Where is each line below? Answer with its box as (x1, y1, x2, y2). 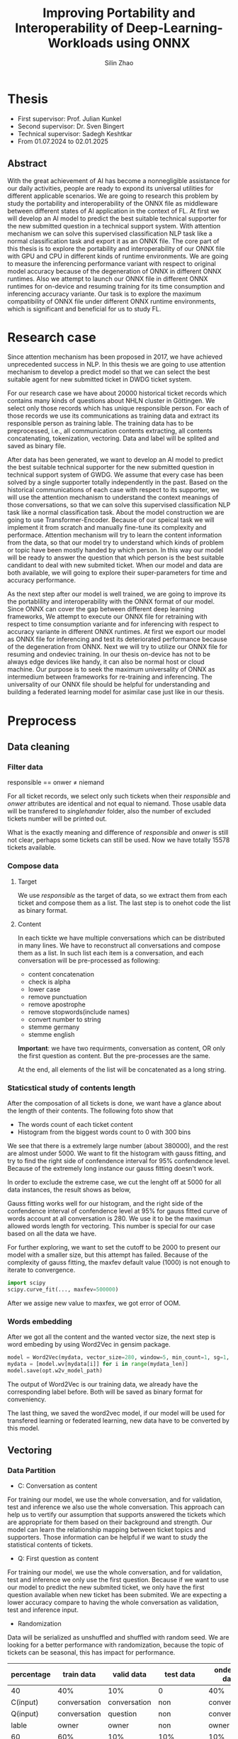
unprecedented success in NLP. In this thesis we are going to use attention (7, 360, 226, 369)
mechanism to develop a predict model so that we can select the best (7, 367, 210, 377)
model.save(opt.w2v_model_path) (7, 1367, 103, 1374)
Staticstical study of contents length (7, 1083, 136, 1093)
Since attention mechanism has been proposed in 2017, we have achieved (7, 352, 223, 361)
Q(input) (11, 1709, 39, 1719)
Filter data (7, 762, 44, 772)
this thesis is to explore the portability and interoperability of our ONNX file (7, 244, 225, 252)
